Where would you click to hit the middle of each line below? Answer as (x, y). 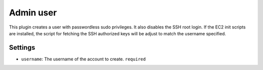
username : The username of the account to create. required (84, 59)
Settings (22, 48)
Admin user (33, 13)
